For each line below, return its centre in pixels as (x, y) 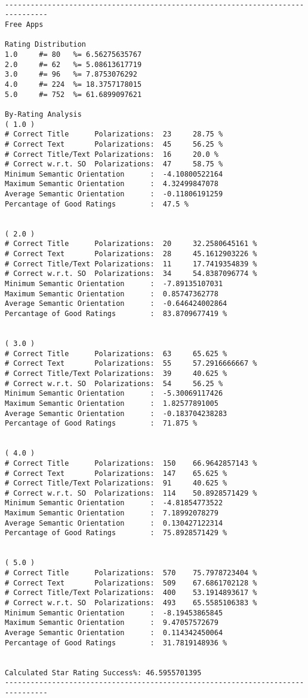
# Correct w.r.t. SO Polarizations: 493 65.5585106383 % (131, 603)
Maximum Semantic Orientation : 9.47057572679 (112, 623)
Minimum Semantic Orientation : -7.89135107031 (114, 284)
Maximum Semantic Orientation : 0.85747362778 (112, 294)
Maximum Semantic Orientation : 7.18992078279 (112, 513)
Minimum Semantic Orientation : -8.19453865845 (114, 613)
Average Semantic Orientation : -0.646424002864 (116, 304)
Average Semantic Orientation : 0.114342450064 (114, 633)
